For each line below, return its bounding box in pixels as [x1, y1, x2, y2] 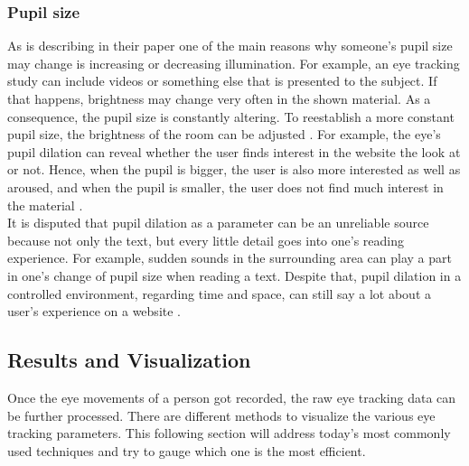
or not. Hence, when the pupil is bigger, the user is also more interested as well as [7, 160, 461, 179]
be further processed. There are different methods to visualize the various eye [7, 405, 436, 424]
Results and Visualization [7, 346, 251, 374]
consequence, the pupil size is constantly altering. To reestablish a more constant [7, 107, 455, 126]
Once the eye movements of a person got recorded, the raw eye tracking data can [7, 387, 456, 406]
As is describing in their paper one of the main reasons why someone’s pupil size [7, 36, 453, 55]
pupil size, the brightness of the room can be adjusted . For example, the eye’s [7, 125, 441, 144]
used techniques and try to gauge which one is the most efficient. [7, 441, 366, 460]
